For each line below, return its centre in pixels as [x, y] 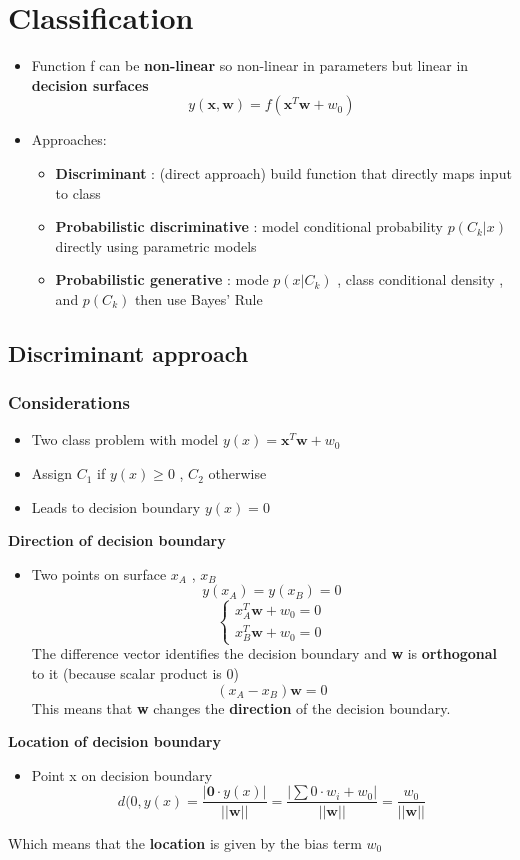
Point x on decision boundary [122, 774]
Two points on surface [99, 573]
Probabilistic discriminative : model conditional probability [249, 226]
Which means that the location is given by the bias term [185, 842]
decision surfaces [90, 84]
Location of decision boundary [114, 741]
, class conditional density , [420, 279]
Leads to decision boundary [116, 506]
